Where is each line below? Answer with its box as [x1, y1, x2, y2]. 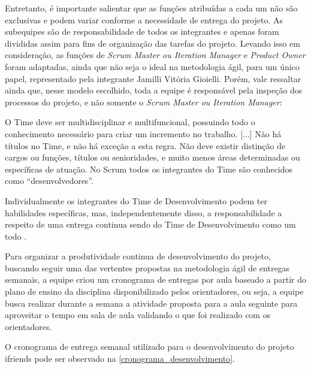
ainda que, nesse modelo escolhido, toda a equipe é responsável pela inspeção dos [5, 84, 303, 96]
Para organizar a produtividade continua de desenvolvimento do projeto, [5, 250, 271, 262]
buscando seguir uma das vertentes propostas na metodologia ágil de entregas [5, 261, 290, 274]
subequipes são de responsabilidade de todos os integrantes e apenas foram [5, 25, 279, 38]
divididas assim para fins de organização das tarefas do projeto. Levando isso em [5, 37, 300, 49]
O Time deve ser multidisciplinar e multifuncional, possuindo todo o [5, 116, 255, 128]
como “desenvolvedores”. [5, 174, 93, 187]
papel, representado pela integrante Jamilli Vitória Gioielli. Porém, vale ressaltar [5, 72, 301, 84]
